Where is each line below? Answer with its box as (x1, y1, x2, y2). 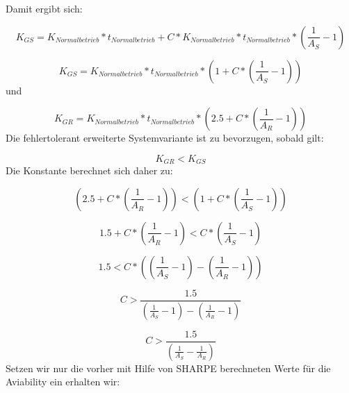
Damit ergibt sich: (6, 1, 83, 15)
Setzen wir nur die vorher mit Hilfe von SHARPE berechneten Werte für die (6, 360, 331, 375)
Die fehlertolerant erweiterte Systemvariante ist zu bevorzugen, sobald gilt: (6, 131, 324, 145)
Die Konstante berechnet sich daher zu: (6, 163, 173, 178)
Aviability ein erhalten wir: (6, 374, 120, 389)
